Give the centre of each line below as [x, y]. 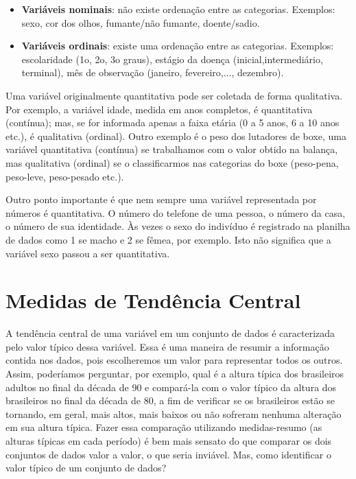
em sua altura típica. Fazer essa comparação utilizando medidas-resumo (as [164, 427]
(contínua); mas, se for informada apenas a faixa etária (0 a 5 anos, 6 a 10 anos [173, 122]
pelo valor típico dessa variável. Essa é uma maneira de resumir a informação [167, 346]
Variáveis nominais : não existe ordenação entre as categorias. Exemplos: [178, 9]
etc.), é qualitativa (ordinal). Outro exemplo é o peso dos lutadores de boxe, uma [176, 136]
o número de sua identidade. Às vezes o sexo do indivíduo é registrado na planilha [178, 226]
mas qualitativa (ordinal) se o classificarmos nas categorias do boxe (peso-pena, [172, 162]
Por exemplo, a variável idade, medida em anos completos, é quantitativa [159, 109]
